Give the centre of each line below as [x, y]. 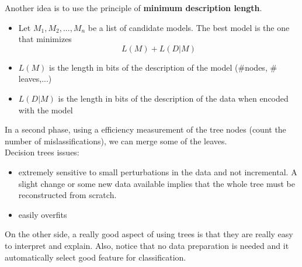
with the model [46, 110]
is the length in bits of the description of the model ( [144, 67]
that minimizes [45, 39]
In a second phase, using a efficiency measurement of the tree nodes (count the [145, 129]
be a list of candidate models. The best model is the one [189, 27]
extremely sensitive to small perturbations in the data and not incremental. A [158, 171]
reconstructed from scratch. [67, 195]
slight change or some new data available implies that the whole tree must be [157, 183]
